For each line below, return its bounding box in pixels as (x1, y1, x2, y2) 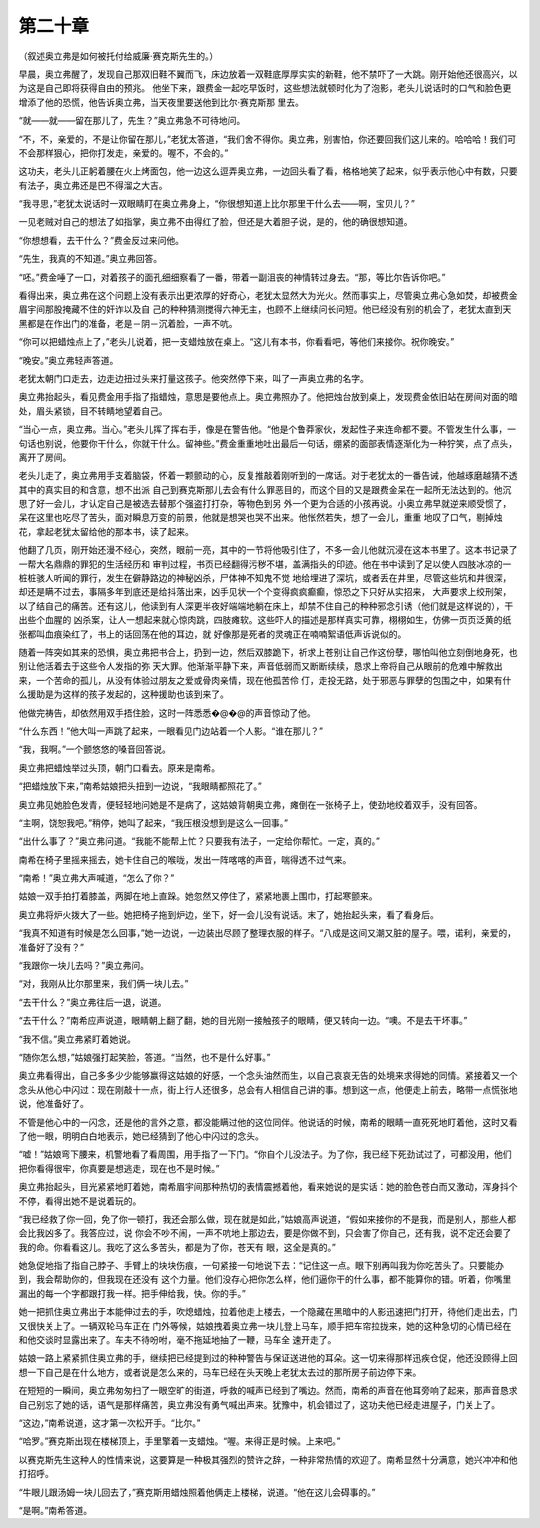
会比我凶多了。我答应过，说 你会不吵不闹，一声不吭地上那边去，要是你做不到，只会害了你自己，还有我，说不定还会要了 (18, 1227, 512, 1239)
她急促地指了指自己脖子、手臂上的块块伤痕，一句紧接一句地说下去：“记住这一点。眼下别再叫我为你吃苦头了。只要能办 (18, 1260, 505, 1272)
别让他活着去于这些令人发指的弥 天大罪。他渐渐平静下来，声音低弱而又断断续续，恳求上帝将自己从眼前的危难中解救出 (18, 660, 503, 672)
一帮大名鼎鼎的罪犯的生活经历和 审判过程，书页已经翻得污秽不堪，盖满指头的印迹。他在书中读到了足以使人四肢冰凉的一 (18, 558, 512, 570)
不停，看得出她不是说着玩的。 (18, 1195, 142, 1207)
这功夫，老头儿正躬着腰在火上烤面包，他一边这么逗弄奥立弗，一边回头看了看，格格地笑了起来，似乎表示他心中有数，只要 (18, 165, 518, 177)
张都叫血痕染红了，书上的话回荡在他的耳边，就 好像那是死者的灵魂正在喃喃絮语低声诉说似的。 (18, 628, 407, 640)
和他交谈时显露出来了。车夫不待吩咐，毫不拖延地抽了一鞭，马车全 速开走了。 (18, 1334, 337, 1346)
